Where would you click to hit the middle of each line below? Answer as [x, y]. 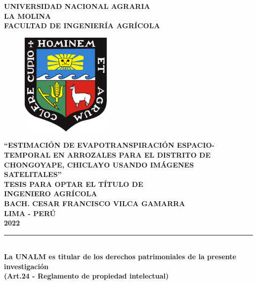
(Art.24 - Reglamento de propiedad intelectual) [86, 276]
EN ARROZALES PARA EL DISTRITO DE [132, 154]
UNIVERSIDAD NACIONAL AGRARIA [77, 6]
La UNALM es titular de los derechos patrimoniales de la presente [120, 256]
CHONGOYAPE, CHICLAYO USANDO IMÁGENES [99, 164]
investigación [26, 266]
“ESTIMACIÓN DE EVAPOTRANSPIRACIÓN [89, 145]
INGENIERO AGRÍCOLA [51, 194]
